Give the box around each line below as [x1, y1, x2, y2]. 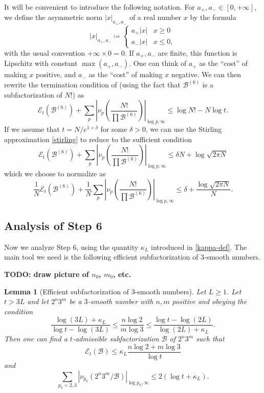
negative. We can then [171, 69, 241, 80]
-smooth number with [87, 296, 153, 307]
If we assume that [4, 124, 60, 134]
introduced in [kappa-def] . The [151, 241, 247, 252]
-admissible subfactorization [72, 333, 159, 344]
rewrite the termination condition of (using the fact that [4, 79, 181, 90]
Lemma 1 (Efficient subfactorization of [4, 286, 129, 296]
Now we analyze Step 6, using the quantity [4, 241, 139, 252]
